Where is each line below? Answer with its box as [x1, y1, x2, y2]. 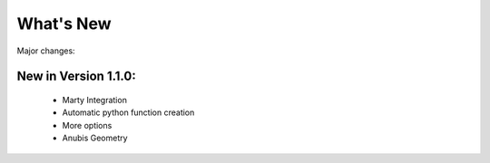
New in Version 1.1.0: [16, 69, 136, 84]
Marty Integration [62, 94, 127, 105]
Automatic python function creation [62, 107, 195, 118]
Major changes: [16, 45, 76, 56]
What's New [16, 14, 113, 34]
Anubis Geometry [62, 132, 128, 144]
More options [62, 120, 113, 130]
